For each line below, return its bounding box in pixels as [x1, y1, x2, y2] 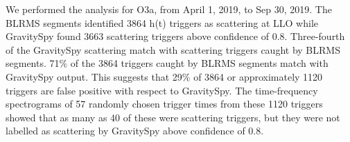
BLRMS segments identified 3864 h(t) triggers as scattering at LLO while [6, 15, 318, 30]
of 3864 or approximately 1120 [193, 69, 323, 83]
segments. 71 [6, 56, 60, 70]
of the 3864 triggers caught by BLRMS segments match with [70, 56, 329, 70]
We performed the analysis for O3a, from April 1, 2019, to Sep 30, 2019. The [6, 2, 332, 16]
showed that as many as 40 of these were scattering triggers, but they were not [6, 110, 340, 124]
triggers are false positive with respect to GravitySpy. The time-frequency [6, 83, 318, 97]
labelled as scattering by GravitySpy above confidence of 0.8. [6, 123, 264, 138]
